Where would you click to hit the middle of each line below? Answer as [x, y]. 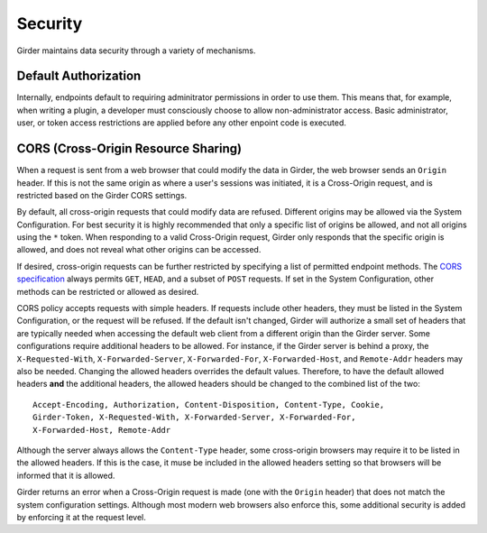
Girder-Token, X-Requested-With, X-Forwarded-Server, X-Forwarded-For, [194, 418]
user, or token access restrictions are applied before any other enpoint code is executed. [182, 123]
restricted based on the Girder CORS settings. [102, 195]
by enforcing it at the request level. [81, 517]
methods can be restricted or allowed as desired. [108, 291]
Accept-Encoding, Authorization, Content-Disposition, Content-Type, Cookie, [209, 404]
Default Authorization [79, 76]
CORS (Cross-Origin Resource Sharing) [129, 149]
